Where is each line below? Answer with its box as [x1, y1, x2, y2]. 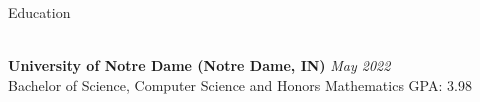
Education [8, 2, 71, 22]
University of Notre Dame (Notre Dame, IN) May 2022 [8, 55, 391, 76]
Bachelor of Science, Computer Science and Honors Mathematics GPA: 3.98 [8, 74, 472, 95]
